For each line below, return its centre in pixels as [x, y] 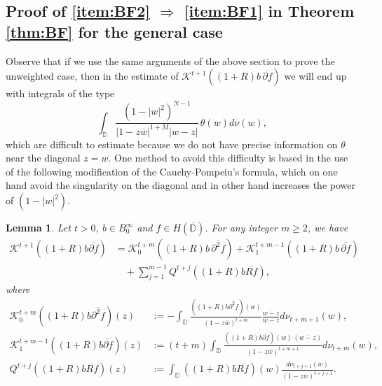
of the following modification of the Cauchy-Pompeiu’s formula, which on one [172, 171]
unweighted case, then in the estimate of [92, 76]
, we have [328, 228]
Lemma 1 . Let [38, 228]
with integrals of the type [60, 93]
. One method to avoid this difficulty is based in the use [228, 158]
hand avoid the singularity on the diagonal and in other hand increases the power [180, 185]
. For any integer [241, 228]
